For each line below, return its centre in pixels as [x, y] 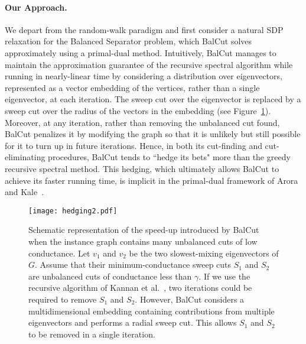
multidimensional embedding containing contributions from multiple [152, 311]
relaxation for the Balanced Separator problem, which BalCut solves [128, 41]
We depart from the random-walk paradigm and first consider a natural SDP [144, 29]
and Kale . [25, 192]
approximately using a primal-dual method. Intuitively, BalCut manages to [141, 52]
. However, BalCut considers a [190, 299]
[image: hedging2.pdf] [73, 211]
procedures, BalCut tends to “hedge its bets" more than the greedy [169, 157]
